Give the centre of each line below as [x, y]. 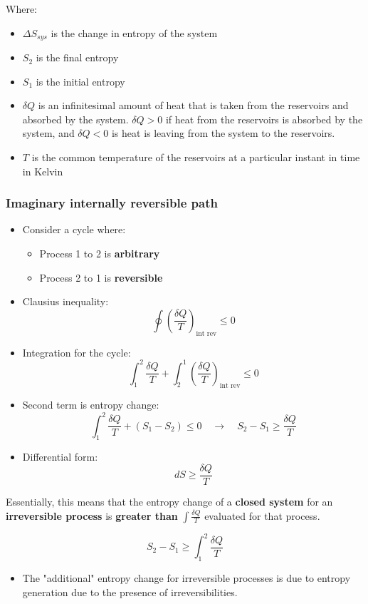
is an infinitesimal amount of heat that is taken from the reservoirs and [193, 105]
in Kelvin [43, 171]
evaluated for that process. [262, 515]
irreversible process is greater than [92, 515]
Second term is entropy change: [91, 405]
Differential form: [60, 457]
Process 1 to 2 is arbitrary [100, 254]
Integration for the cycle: [77, 352]
